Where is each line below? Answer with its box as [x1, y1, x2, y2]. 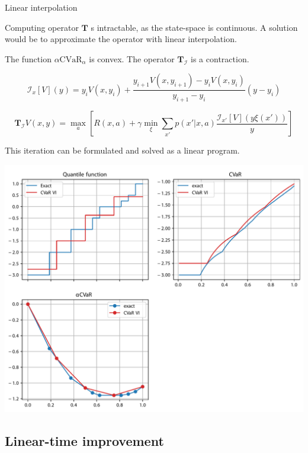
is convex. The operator [89, 52, 175, 65]
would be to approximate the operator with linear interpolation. [5, 33, 237, 45]
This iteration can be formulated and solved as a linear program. [5, 144, 240, 157]
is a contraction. [191, 52, 249, 65]
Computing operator [5, 21, 79, 33]
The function [5, 52, 52, 65]
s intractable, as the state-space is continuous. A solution [91, 21, 298, 33]
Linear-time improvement [5, 432, 164, 450]
